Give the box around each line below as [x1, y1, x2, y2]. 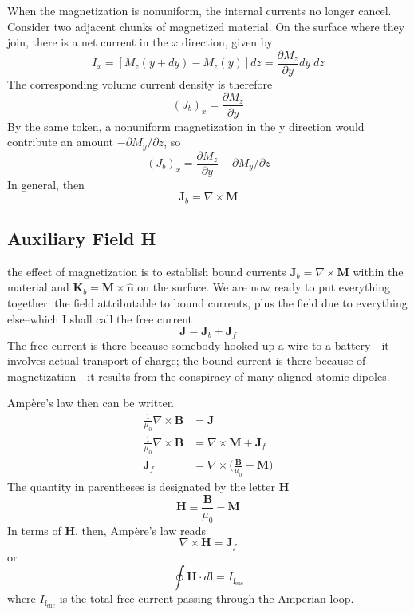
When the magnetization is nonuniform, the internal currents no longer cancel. [7, 2, 392, 18]
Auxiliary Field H [7, 226, 156, 251]
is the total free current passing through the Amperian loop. [59, 590, 354, 607]
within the [353, 263, 404, 279]
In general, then [7, 176, 85, 192]
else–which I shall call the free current [7, 310, 193, 327]
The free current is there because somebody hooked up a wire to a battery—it [7, 336, 389, 353]
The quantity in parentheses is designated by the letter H [7, 478, 290, 495]
